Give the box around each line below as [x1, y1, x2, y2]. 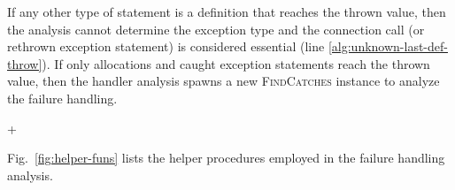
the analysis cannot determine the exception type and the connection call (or [7, 19, 425, 38]
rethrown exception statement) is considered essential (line [7, 37, 325, 56]
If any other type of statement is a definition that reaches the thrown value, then [7, 3, 446, 20]
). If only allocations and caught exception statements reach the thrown [42, 54, 430, 72]
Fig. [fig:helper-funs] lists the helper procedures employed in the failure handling [7, 148, 445, 167]
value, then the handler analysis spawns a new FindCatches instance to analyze [7, 72, 440, 90]
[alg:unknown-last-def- [328, 37, 448, 56]
